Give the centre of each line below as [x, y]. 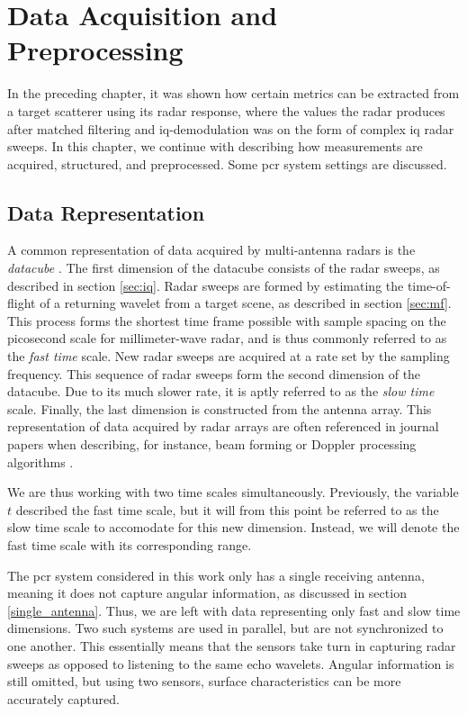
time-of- [429, 285]
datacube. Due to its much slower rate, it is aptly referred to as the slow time [221, 391]
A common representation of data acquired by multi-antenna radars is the [211, 250]
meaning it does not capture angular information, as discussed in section [207, 593]
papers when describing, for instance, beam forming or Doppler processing [212, 444]
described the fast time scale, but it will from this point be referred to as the [227, 509]
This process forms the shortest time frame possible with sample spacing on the [227, 320]
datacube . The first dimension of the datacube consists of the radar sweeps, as [224, 268]
